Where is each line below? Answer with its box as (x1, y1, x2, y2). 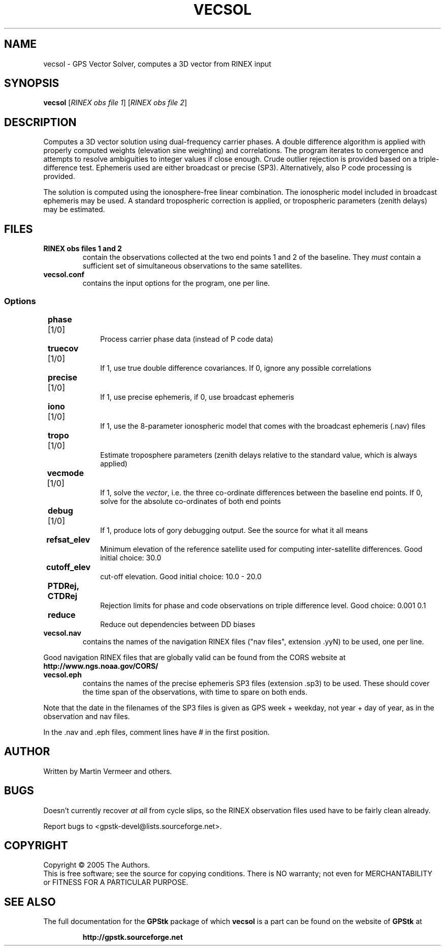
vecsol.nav (43, 628, 82, 637)
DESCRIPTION (4, 115, 77, 129)
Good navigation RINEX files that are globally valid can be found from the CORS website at (43, 652, 346, 662)
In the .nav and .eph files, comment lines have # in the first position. (43, 727, 270, 736)
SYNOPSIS (4, 77, 59, 90)
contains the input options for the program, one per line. (82, 279, 270, 288)
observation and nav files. (43, 711, 130, 721)
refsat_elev (46, 534, 90, 545)
